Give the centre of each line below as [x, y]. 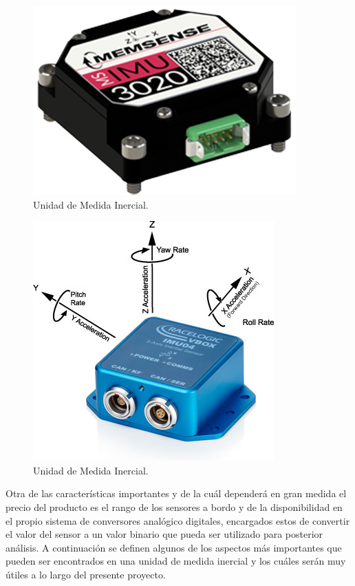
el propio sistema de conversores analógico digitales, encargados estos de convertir [178, 520]
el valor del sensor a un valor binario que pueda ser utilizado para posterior [164, 534]
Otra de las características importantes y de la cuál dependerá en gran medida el [176, 493]
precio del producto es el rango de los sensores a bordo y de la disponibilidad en [174, 506]
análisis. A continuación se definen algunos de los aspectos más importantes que [174, 547]
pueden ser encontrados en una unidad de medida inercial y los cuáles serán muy [176, 561]
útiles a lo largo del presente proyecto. [86, 574]
